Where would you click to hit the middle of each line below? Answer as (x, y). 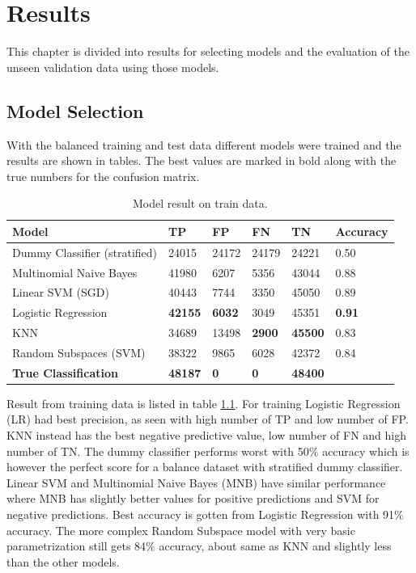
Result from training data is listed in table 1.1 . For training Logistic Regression (204, 403)
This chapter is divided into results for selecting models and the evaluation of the (208, 51)
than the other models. (63, 561)
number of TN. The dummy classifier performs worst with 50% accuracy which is (208, 451)
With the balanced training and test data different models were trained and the (204, 144)
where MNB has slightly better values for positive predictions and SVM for (193, 498)
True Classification (65, 372)
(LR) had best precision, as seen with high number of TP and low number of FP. (208, 419)
